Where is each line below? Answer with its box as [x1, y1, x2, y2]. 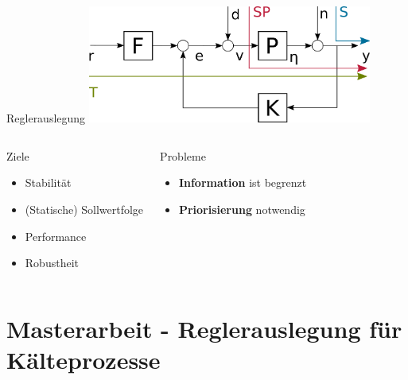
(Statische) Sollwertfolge [25, 200, 144, 217]
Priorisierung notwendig [178, 200, 305, 217]
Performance [25, 227, 87, 244]
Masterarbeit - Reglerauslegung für [6, 312, 402, 344]
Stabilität [25, 174, 72, 191]
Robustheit [25, 254, 79, 271]
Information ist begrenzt [178, 174, 307, 191]
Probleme [160, 147, 206, 164]
